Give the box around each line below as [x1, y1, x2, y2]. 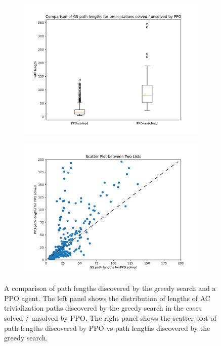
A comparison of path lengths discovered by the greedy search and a [4, 283, 216, 293]
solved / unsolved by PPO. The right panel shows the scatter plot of [4, 312, 216, 323]
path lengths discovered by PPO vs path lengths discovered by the [4, 322, 210, 333]
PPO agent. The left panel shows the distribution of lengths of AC [4, 292, 210, 303]
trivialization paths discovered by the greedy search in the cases [4, 303, 202, 313]
